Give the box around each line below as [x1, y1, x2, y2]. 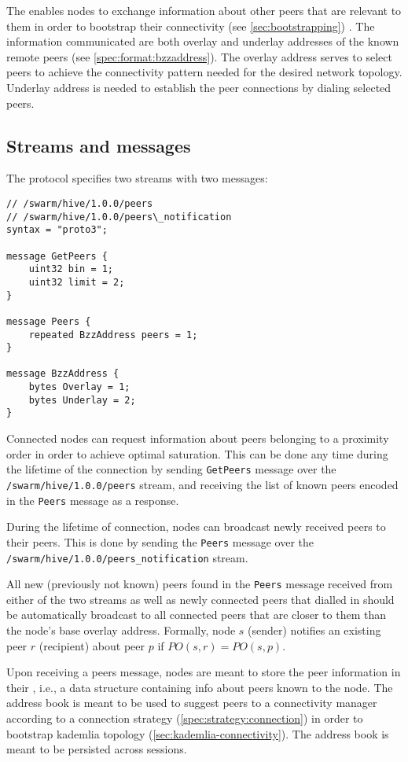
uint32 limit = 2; [28, 276, 125, 288]
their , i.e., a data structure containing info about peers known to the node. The [6, 679, 393, 695]
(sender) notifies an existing [248, 622, 381, 639]
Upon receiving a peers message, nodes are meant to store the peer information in [6, 664, 401, 680]
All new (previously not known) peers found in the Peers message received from [6, 576, 393, 592]
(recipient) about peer [39, 637, 145, 653]
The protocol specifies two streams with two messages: [6, 170, 268, 186]
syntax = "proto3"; [6, 224, 108, 236]
